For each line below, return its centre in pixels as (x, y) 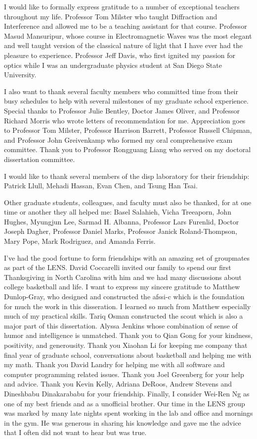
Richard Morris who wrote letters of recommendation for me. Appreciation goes (125, 120)
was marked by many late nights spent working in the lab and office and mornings (128, 413)
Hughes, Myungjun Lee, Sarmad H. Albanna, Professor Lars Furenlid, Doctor (122, 221)
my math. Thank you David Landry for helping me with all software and (114, 364)
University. (20, 75)
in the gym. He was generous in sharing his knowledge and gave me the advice (123, 422)
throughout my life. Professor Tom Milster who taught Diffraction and (111, 16)
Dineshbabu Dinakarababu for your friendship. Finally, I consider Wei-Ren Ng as (127, 393)
